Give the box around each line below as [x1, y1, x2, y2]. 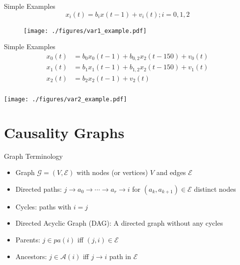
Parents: [15, 235, 40, 245]
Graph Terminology [4, 150, 63, 161]
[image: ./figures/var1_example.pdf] [24, 27, 147, 34]
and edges [156, 167, 186, 177]
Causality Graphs [4, 122, 125, 142]
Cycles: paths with [15, 201, 72, 211]
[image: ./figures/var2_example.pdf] [4, 95, 127, 103]
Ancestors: [15, 251, 47, 261]
